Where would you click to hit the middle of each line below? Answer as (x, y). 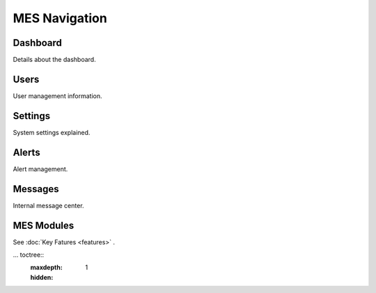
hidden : (42, 277)
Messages (36, 189)
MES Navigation (60, 18)
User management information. (57, 96)
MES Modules (44, 225)
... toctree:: (29, 255)
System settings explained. (52, 132)
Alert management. (40, 169)
